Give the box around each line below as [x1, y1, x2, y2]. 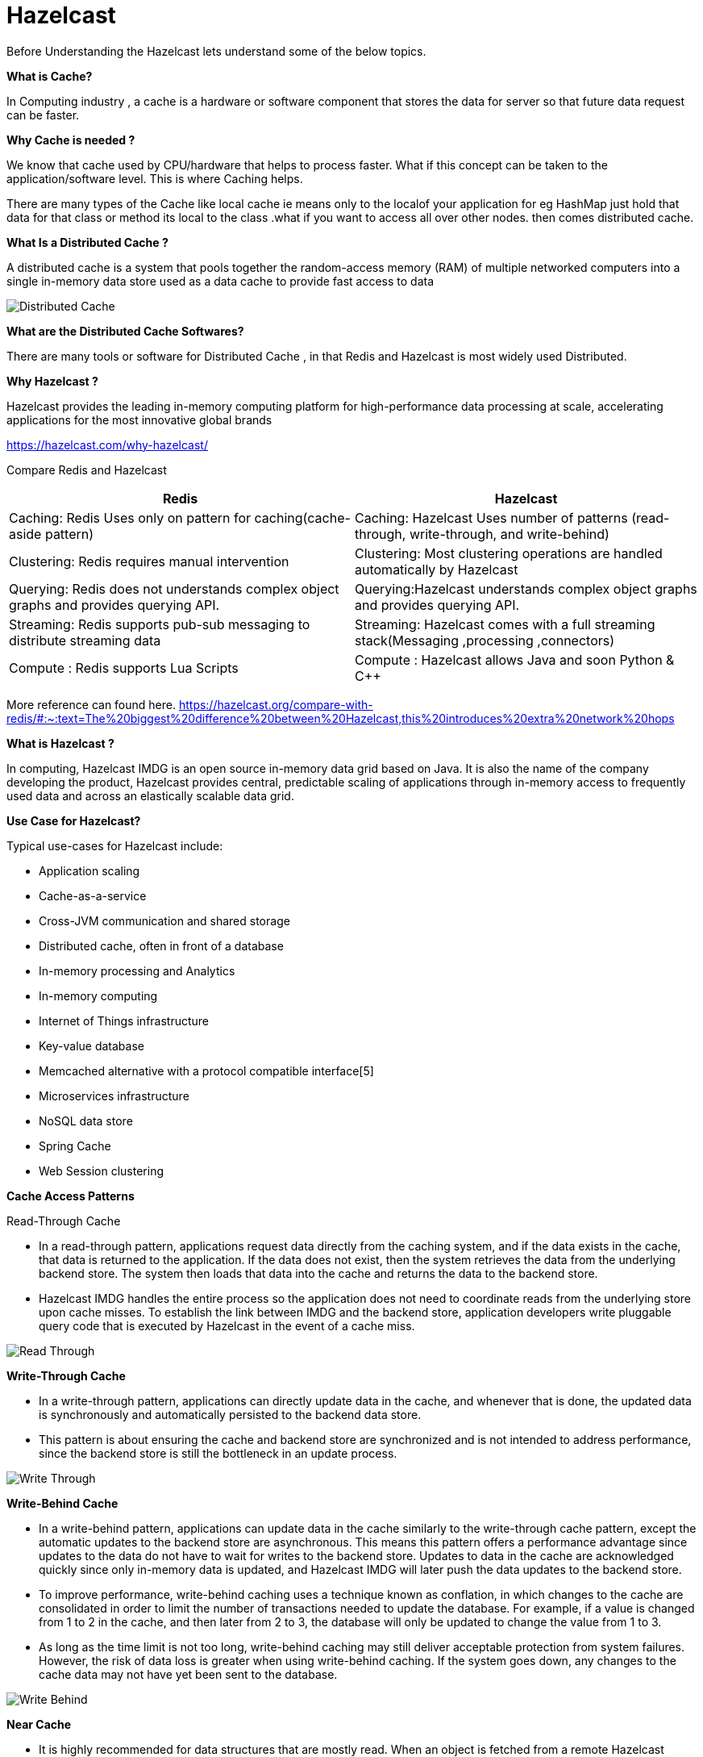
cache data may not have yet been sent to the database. [39, 1667, 338, 1681]
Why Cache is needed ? [6, 132, 135, 147]
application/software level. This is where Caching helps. [6, 171, 303, 186]
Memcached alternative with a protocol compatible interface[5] [39, 1063, 374, 1078]
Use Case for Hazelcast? [6, 813, 141, 828]
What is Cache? [6, 69, 93, 83]
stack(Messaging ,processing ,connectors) [355, 632, 615, 649]
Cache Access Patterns [6, 1188, 135, 1203]
